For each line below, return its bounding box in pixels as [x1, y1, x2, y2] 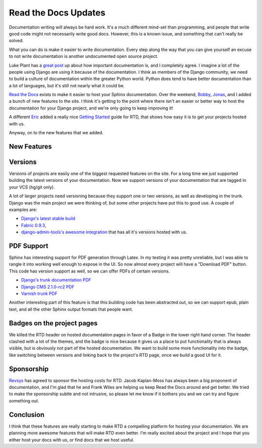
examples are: [9, 207, 37, 212]
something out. [9, 398, 39, 403]
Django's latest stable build [21, 216, 75, 222]
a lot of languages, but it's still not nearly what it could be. [9, 82, 125, 88]
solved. [9, 38, 24, 44]
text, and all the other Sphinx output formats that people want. [9, 306, 133, 312]
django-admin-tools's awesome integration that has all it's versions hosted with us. [21, 229, 187, 235]
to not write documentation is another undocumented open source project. [9, 53, 159, 59]
